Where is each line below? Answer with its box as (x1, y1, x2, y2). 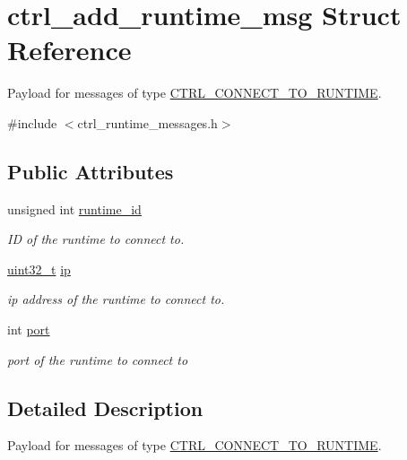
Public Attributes (7, 157, 174, 185)
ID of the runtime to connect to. (7, 230, 185, 248)
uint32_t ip (7, 259, 71, 278)
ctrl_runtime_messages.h (77, 113, 218, 132)
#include (7, 113, 57, 132)
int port (7, 320, 50, 339)
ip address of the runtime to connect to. (7, 290, 225, 308)
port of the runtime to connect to (7, 350, 188, 369)
